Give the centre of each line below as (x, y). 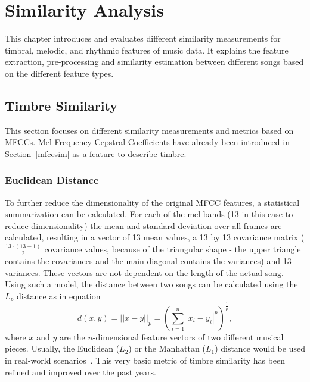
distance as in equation (58, 296)
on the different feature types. (59, 73)
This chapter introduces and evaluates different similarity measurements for (143, 38)
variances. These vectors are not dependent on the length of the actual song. (144, 272)
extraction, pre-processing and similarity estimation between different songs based (154, 62)
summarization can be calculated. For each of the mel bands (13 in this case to (149, 214)
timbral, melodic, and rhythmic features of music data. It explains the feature (147, 50)
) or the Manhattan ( (167, 348)
